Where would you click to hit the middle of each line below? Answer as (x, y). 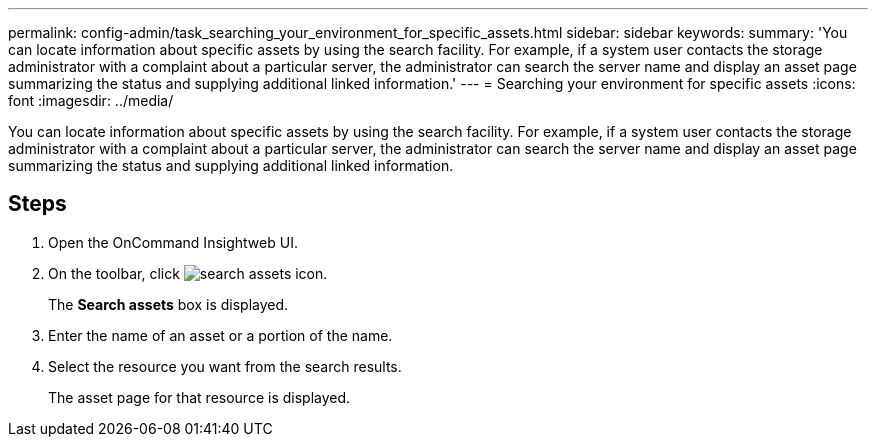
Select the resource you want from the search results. (225, 366)
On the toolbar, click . (188, 273)
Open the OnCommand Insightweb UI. (173, 242)
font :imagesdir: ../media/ (91, 100)
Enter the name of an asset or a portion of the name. (220, 335)
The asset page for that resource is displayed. (199, 397)
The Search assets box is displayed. (168, 304)
